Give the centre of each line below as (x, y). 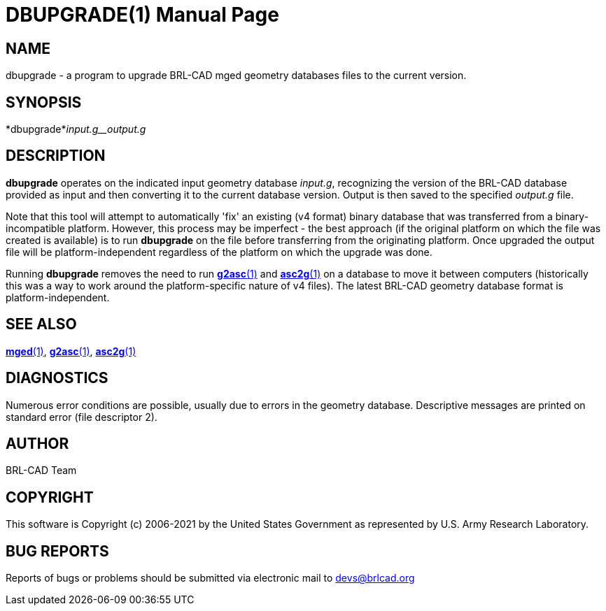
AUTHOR (37, 443)
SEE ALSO (41, 324)
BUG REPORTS (57, 551)
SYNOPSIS (44, 102)
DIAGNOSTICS (57, 378)
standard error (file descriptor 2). (82, 417)
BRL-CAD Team (41, 470)
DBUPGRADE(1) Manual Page (142, 15)
